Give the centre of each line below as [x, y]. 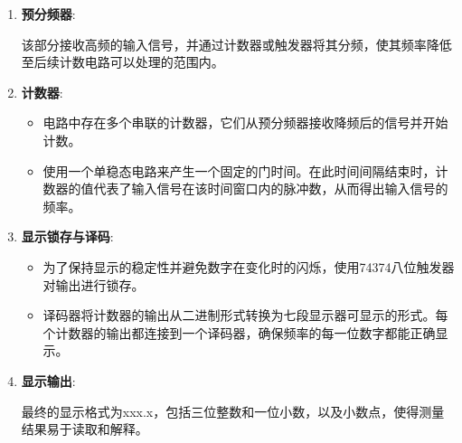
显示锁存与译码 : [67, 236]
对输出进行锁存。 [94, 284]
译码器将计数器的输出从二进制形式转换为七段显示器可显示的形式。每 [245, 315]
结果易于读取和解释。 [85, 429]
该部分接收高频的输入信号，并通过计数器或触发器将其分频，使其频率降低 [236, 44]
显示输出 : [48, 380]
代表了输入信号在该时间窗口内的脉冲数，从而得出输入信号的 [271, 189]
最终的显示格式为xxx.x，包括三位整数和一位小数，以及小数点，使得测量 [233, 411]
